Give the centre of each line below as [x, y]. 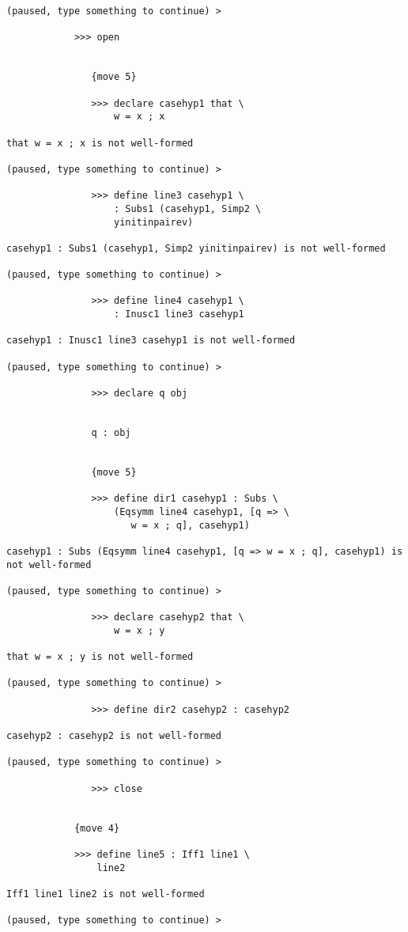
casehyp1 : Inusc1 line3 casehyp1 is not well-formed [151, 341]
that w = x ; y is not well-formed [100, 657]
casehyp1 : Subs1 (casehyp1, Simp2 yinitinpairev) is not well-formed [196, 248]
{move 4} [97, 828]
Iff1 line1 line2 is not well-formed [106, 894]
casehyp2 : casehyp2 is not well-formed [114, 736]
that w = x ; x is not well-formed [100, 143]
